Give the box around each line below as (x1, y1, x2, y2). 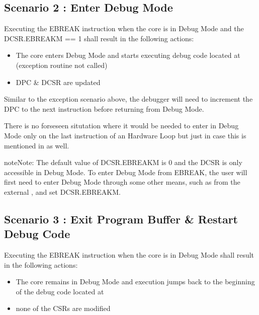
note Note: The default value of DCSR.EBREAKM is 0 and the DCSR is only (4, 157, 242, 168)
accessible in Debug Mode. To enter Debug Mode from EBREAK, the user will (4, 167, 247, 177)
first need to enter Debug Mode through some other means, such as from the (4, 177, 240, 187)
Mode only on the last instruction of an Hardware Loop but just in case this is (4, 130, 246, 140)
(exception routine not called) (16, 59, 108, 70)
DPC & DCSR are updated (16, 76, 101, 87)
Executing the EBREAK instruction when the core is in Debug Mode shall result (4, 250, 254, 260)
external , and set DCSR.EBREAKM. (4, 186, 121, 197)
